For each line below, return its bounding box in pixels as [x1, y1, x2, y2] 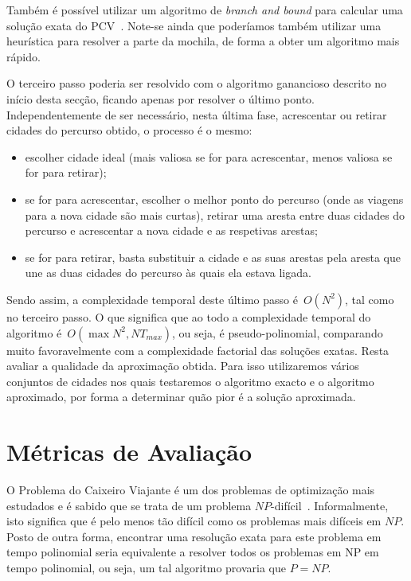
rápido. [6, 48, 41, 64]
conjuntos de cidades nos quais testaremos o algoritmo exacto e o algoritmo [6, 372, 374, 389]
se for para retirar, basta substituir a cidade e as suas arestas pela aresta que [25, 248, 401, 265]
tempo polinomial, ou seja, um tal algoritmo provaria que [6, 559, 286, 575]
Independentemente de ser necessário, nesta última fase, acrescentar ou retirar [6, 106, 387, 123]
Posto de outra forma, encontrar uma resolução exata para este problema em [6, 528, 382, 544]
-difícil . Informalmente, [271, 497, 389, 513]
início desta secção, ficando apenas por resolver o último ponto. [6, 90, 315, 107]
